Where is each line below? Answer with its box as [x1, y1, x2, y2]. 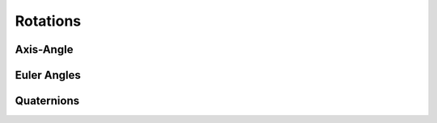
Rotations [15, 12, 81, 30]
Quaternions [15, 94, 80, 108]
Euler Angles [15, 68, 81, 82]
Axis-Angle [15, 43, 74, 56]
